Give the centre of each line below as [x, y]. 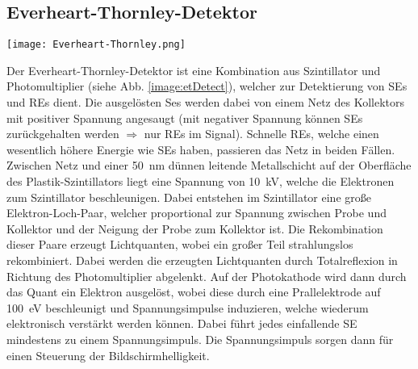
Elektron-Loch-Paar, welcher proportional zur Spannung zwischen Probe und [196, 213]
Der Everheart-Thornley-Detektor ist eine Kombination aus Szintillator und [194, 70]
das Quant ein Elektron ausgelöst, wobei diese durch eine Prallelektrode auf [194, 292]
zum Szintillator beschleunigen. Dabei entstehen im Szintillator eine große [189, 197]
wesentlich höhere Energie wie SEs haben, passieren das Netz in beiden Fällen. [201, 149]
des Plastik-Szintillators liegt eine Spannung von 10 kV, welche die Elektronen [201, 181]
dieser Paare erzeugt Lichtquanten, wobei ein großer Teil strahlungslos [180, 244]
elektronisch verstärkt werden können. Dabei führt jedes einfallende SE [182, 323]
